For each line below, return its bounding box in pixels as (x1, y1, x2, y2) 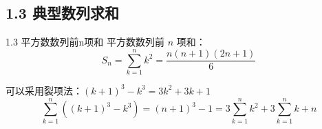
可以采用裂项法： (6, 83, 83, 97)
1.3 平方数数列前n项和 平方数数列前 (6, 34, 165, 49)
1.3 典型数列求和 (6, 2, 119, 23)
